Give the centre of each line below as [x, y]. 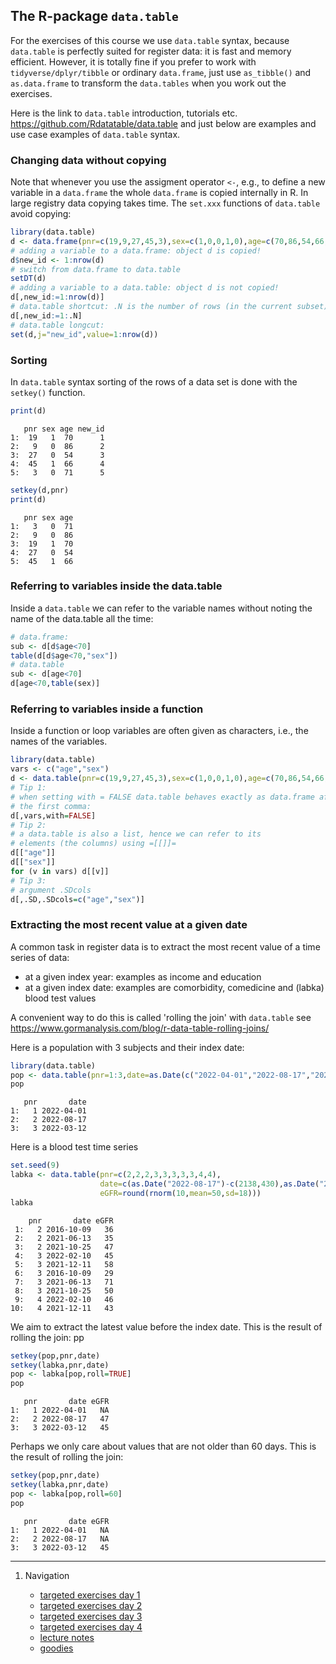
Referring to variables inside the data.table [116, 586]
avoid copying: [41, 214]
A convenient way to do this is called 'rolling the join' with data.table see [161, 1017]
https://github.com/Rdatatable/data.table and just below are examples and [163, 123]
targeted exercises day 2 [91, 1605]
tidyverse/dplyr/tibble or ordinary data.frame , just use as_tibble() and [161, 72]
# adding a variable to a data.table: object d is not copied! [145, 288]
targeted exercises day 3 [91, 1616]
